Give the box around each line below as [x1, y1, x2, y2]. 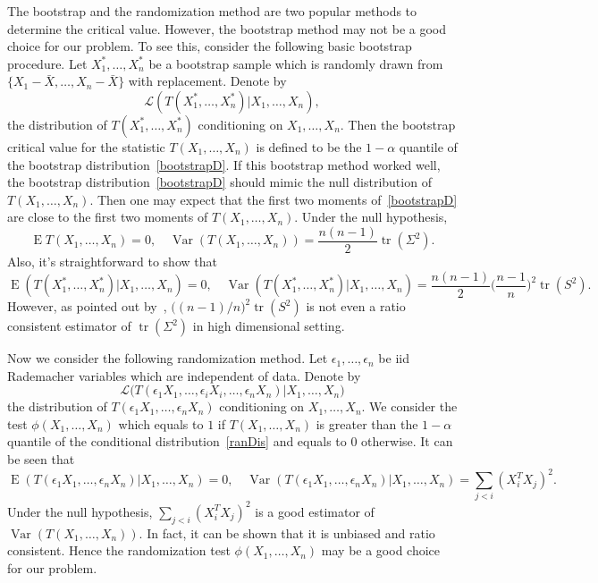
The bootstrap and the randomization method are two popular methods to [7, 2, 417, 20]
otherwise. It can [361, 432, 453, 451]
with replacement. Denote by [128, 72, 287, 90]
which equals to [118, 414, 204, 433]
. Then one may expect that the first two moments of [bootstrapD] [89, 190, 458, 208]
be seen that [7, 450, 75, 469]
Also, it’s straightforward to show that [7, 252, 217, 270]
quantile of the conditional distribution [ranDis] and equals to [7, 432, 347, 451]
